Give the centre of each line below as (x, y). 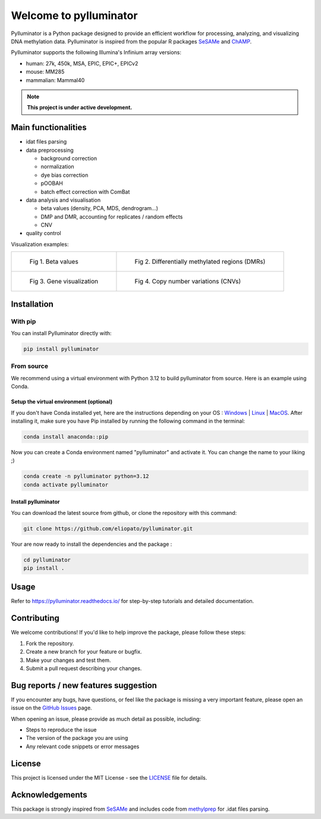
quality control (44, 233)
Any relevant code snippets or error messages (83, 746)
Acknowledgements (49, 795)
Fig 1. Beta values (54, 262)
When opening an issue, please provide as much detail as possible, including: (106, 719)
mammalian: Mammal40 (55, 80)
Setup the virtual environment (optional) (62, 402)
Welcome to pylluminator (74, 15)
